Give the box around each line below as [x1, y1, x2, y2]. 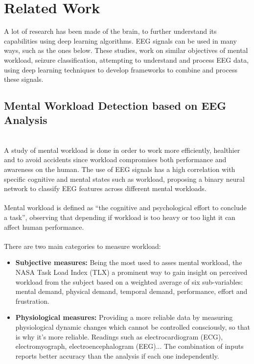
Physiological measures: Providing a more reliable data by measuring [15, 312, 233, 322]
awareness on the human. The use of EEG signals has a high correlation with [4, 164, 235, 174]
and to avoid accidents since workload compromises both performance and [4, 154, 227, 165]
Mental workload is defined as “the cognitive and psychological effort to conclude [4, 202, 247, 213]
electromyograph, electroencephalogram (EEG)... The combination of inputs [15, 341, 244, 351]
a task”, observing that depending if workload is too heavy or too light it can [4, 212, 235, 222]
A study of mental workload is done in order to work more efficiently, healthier [4, 145, 240, 155]
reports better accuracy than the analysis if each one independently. [15, 350, 219, 361]
